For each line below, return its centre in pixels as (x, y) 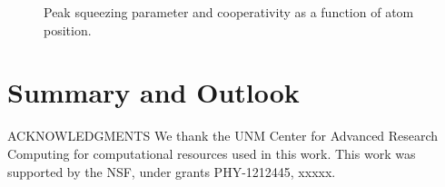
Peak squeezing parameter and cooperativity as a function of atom (229, 12)
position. (68, 30)
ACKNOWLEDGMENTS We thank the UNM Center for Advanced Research (223, 136)
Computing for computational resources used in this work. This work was (212, 153)
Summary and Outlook (153, 92)
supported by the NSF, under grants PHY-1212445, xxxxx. (172, 171)
